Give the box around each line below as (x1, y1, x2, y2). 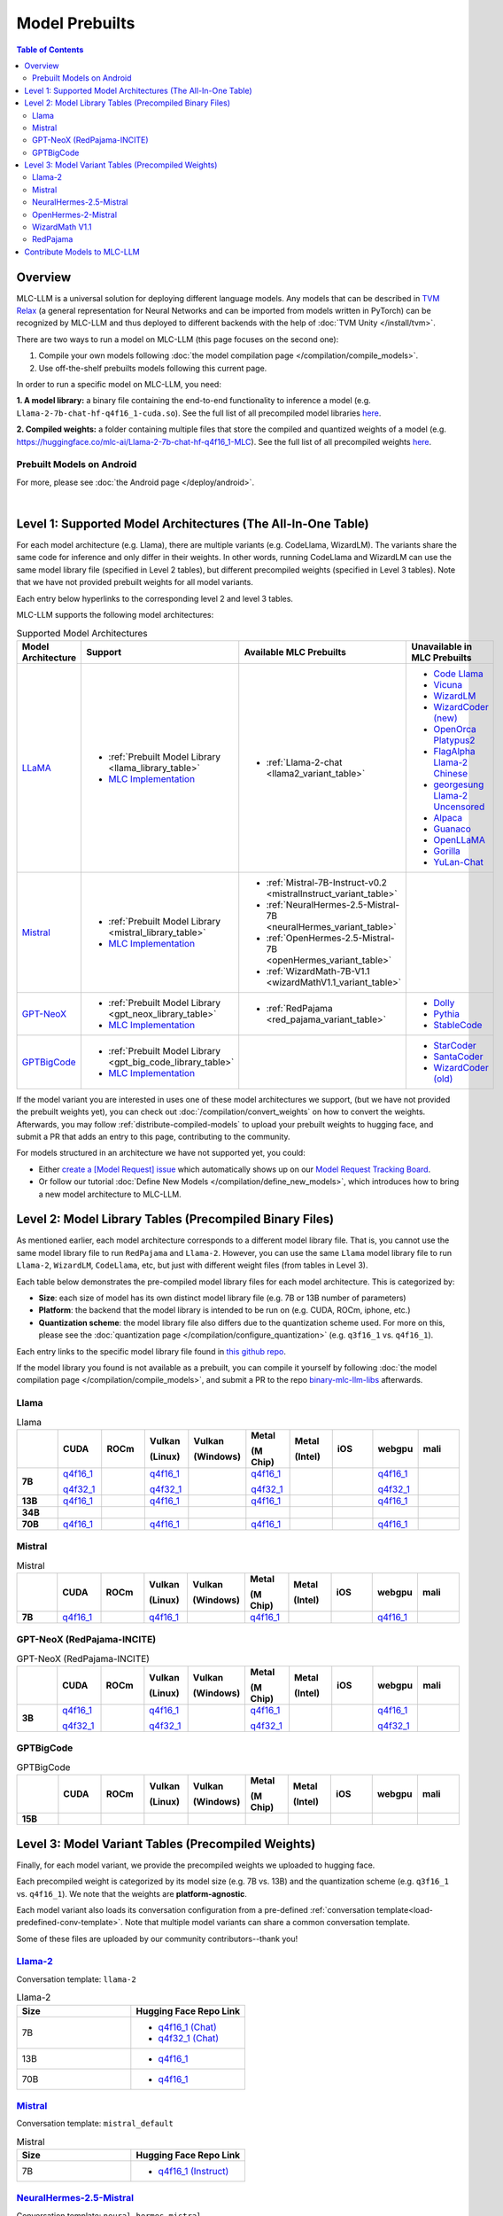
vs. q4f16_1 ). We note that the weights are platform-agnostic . (16, 1888, 248, 1899)
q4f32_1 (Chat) (158, 2032, 220, 2044)
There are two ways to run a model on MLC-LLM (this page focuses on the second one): (16, 333, 339, 345)
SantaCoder (433, 1050, 484, 1063)
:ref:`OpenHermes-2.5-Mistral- (266, 932, 395, 944)
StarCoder (433, 1039, 477, 1051)
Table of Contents (16, 44, 84, 55)
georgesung (433, 778, 484, 791)
